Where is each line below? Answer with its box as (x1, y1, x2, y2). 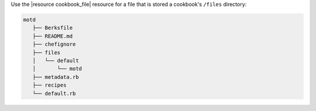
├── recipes (32, 82, 67, 89)
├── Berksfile (32, 25, 73, 32)
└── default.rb (32, 90, 76, 96)
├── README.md (32, 33, 73, 39)
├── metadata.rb (32, 74, 79, 80)
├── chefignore (32, 41, 76, 48)
